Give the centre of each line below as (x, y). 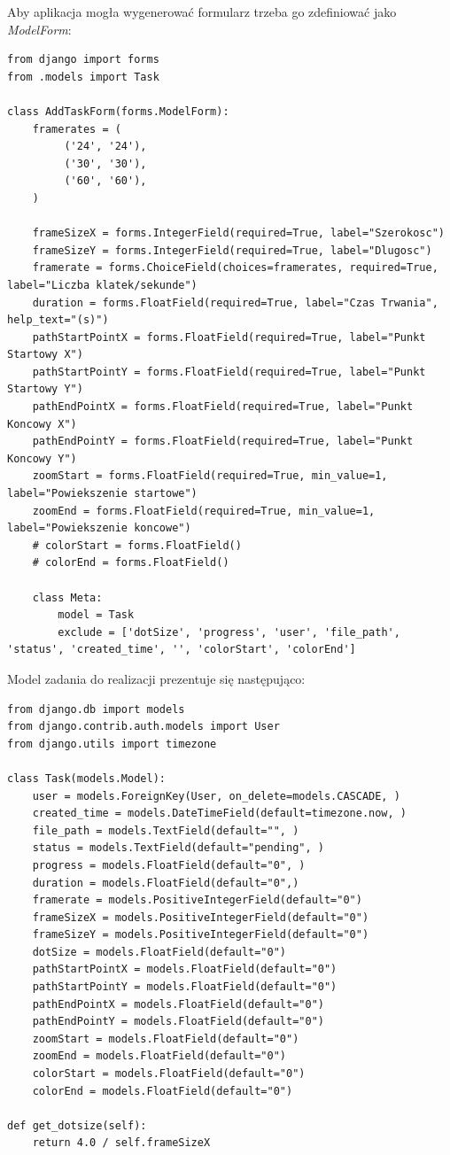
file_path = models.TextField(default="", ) (166, 830)
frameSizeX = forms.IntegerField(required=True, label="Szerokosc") (238, 233)
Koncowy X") (42, 424)
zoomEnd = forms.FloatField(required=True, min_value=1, (204, 511)
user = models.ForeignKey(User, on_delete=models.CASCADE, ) (216, 796)
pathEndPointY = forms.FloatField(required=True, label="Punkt (223, 442)
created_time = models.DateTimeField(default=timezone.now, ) (220, 814)
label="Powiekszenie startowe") (102, 494)
